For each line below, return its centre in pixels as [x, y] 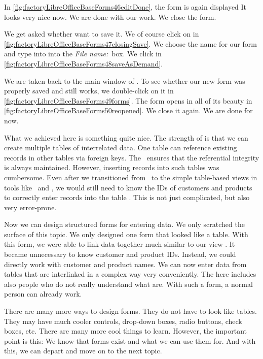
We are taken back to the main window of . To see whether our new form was [125, 80]
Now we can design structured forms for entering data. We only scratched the [124, 224]
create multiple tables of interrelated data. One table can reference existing [121, 148]
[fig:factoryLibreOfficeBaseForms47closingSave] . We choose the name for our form [130, 43]
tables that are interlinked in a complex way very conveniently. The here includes [130, 274]
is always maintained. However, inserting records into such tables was [112, 167]
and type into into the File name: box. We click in [83, 54]
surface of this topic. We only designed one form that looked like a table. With [126, 234]
